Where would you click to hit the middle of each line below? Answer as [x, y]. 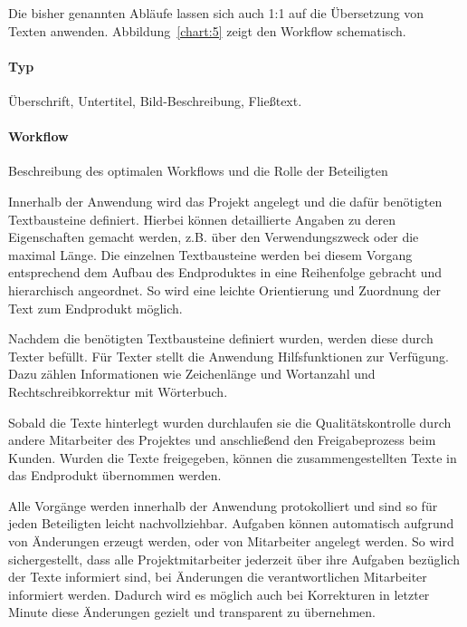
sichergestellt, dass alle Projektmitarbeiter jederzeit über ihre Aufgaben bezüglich [234, 559]
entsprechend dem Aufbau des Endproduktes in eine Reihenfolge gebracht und [225, 272]
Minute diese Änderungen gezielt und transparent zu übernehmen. [192, 612]
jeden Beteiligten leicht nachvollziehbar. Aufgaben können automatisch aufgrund [231, 523]
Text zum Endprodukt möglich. [95, 308]
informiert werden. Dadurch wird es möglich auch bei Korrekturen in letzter [219, 594]
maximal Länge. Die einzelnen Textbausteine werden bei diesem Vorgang [210, 254]
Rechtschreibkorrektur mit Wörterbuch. [118, 391]
